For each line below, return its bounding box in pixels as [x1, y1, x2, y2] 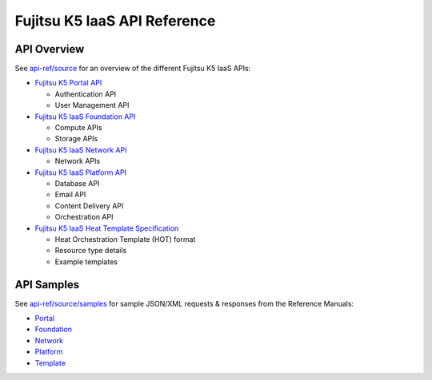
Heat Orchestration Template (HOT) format [54, 234, 196, 243]
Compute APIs [54, 123, 103, 133]
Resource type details [54, 246, 127, 255]
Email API [54, 190, 86, 200]
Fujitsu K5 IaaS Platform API [34, 168, 127, 177]
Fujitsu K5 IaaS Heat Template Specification [34, 224, 179, 233]
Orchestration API [54, 212, 114, 222]
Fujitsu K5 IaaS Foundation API [34, 112, 136, 121]
